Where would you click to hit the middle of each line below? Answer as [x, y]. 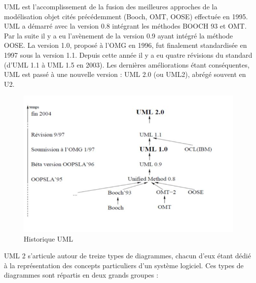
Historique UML [48, 239]
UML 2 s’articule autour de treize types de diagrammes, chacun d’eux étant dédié [128, 256]
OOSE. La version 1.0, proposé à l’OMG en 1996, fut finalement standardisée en [126, 45]
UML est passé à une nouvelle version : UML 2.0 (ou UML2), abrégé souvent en [125, 74]
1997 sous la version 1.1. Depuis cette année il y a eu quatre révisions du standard [128, 54]
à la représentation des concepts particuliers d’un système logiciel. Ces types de [124, 265]
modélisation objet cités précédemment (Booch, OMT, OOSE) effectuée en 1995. [126, 16]
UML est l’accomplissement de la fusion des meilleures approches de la [111, 6]
